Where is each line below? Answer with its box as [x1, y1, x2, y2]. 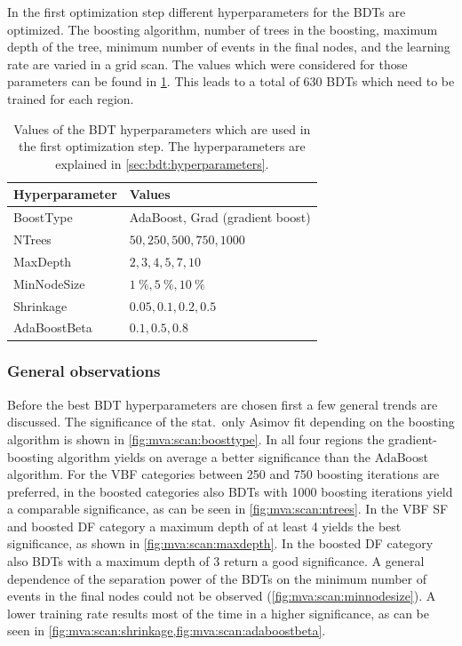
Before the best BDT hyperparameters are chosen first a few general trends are [7, 395, 438, 413]
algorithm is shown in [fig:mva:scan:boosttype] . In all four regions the [7, 429, 385, 448]
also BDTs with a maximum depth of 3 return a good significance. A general [7, 552, 425, 570]
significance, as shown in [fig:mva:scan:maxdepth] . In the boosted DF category [7, 534, 434, 553]
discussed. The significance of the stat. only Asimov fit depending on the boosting [7, 412, 455, 431]
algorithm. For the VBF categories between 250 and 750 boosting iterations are [7, 465, 440, 483]
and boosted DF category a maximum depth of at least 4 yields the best [7, 516, 402, 535]
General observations [7, 360, 161, 382]
